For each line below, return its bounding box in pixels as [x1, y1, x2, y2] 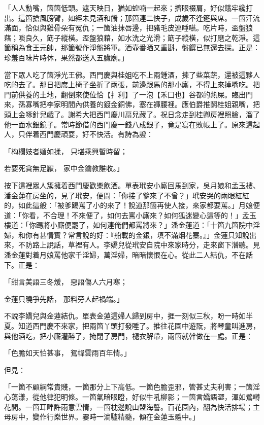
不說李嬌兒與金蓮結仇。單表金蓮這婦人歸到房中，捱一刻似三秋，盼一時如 [4, 310, 246, 321]
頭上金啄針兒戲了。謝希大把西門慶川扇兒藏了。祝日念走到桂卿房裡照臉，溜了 [4, 109, 260, 119]
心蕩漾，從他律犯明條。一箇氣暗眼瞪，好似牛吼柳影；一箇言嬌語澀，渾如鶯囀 [4, 392, 260, 402]
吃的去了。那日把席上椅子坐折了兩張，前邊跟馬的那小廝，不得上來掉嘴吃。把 [4, 79, 260, 90]
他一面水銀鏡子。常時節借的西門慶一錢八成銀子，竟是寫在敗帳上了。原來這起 [4, 119, 260, 129]
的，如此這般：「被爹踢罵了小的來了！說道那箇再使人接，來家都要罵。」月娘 [4, 200, 253, 210]
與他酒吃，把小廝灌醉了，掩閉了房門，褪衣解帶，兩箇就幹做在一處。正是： [4, 330, 253, 341]
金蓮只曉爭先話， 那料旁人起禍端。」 [4, 293, 124, 304]
